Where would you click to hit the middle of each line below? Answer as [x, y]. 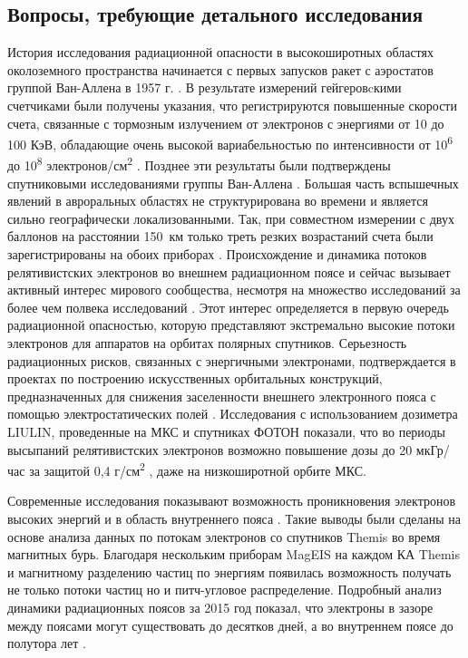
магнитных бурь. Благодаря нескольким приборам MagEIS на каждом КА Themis [234, 554]
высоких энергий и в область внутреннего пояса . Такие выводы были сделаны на [234, 519]
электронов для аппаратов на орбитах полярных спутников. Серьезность [207, 343]
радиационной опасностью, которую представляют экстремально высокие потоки [231, 325]
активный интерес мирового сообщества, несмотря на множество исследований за [234, 290]
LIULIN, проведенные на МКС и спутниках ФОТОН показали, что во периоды [226, 431]
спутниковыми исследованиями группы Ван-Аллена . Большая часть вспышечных [233, 183]
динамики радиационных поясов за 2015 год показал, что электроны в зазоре [220, 607]
